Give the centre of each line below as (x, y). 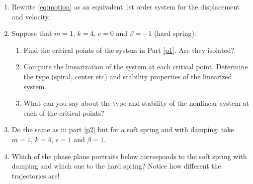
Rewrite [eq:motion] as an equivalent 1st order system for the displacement (126, 6)
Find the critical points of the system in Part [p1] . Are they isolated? (129, 50)
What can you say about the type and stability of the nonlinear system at (136, 103)
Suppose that (32, 33)
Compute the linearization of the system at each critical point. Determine (136, 67)
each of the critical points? (64, 112)
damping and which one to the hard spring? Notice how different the (116, 166)
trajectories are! (36, 175)
